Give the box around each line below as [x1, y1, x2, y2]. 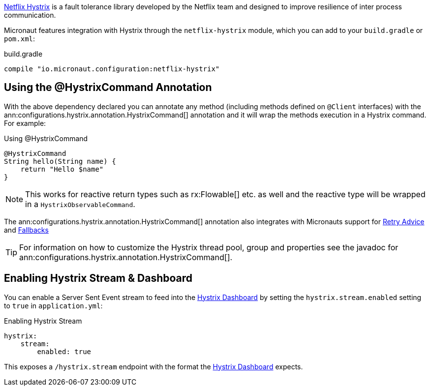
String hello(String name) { [4, 157, 116, 165]
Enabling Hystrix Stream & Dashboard [4, 272, 193, 285]
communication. [4, 11, 56, 19]
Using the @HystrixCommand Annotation [4, 81, 212, 94]
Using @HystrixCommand [4, 134, 88, 143]
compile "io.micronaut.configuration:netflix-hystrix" [4, 65, 220, 73]
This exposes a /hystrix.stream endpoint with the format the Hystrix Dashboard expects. [4, 362, 303, 371]
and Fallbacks [4, 225, 49, 234]
